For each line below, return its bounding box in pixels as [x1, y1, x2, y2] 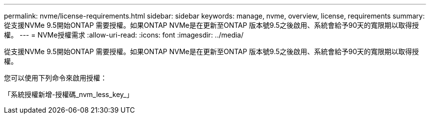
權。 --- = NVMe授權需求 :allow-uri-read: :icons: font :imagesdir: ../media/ [4, 31, 244, 39]
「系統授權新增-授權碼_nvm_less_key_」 [4, 90, 134, 98]
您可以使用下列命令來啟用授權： [4, 74, 107, 82]
